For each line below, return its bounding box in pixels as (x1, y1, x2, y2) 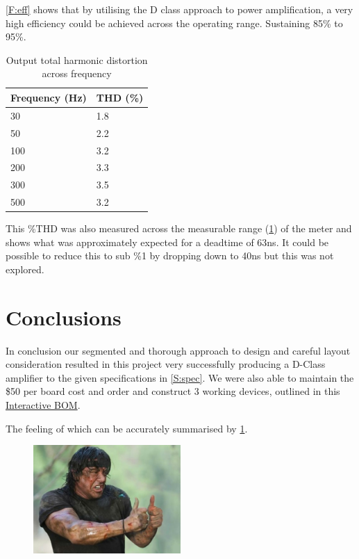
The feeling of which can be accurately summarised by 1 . (6, 421, 248, 435)
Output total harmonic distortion (6, 52, 148, 67)
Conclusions (6, 302, 122, 331)
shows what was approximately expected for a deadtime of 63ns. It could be (6, 234, 329, 249)
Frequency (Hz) (10, 90, 87, 104)
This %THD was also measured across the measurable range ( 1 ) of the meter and (6, 221, 352, 236)
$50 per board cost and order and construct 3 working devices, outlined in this (6, 384, 340, 398)
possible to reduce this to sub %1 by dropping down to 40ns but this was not (6, 248, 334, 263)
